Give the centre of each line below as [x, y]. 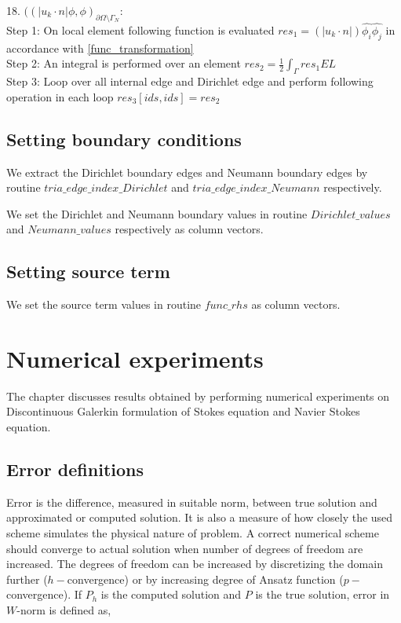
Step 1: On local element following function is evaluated [140, 30]
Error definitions [75, 469]
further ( [27, 579]
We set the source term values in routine [104, 304]
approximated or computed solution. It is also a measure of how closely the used [200, 517]
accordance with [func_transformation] [100, 48]
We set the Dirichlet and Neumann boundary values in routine [157, 213]
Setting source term [88, 271]
